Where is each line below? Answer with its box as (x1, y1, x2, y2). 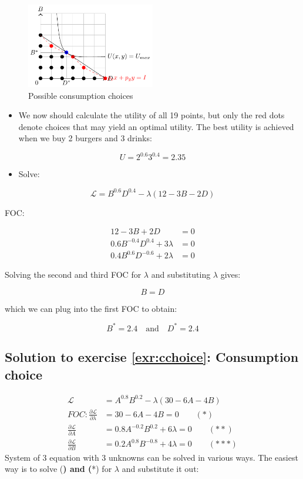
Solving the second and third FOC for (5, 268, 142, 281)
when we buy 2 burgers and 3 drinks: (18, 132, 152, 144)
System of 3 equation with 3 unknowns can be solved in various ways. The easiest (5, 451, 298, 463)
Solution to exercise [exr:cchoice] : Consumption (5, 348, 299, 366)
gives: (220, 268, 241, 281)
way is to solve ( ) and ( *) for (5, 463, 112, 475)
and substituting (151, 268, 211, 281)
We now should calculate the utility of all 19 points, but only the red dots (18, 109, 285, 121)
